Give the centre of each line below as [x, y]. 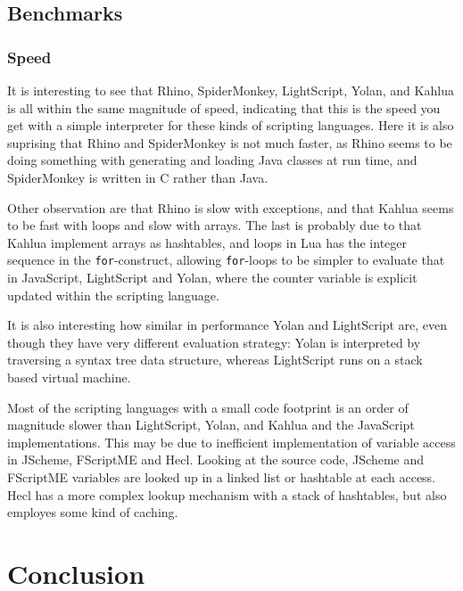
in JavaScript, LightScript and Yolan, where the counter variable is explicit [212, 277]
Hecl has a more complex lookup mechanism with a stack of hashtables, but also [227, 494]
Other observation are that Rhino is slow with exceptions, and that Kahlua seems [231, 207]
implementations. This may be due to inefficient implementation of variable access [231, 442]
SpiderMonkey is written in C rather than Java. [138, 177]
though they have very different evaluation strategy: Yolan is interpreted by [214, 342]
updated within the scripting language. [113, 295]
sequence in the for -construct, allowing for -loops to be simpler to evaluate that [226, 260]
